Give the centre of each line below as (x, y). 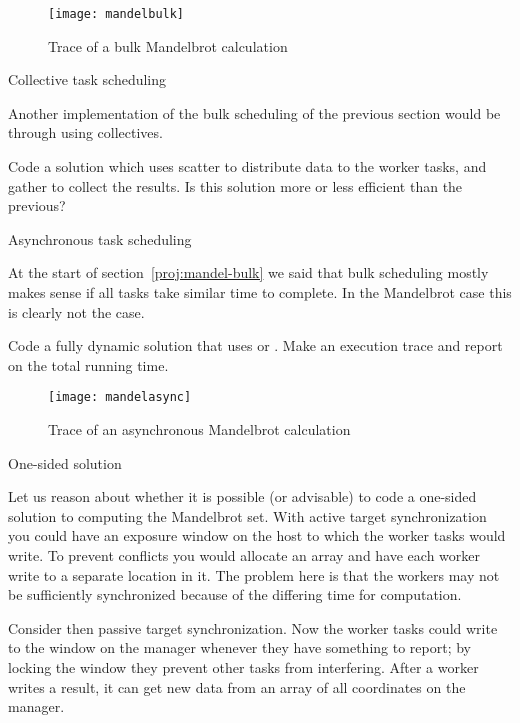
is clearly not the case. (76, 311)
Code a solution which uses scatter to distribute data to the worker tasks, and (247, 166)
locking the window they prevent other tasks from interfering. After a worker (243, 666)
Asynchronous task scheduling (100, 238)
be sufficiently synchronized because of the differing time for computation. (235, 594)
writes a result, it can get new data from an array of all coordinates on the (237, 686)
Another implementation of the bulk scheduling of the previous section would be (254, 112)
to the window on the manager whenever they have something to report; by (239, 647)
